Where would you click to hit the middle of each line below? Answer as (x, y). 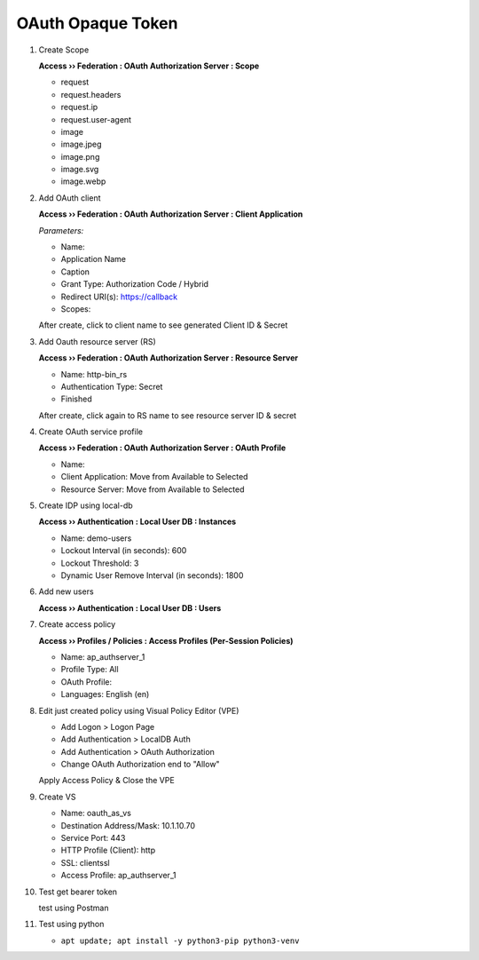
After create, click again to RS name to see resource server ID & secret (168, 415)
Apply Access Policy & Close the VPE (106, 781)
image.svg (80, 170)
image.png (80, 156)
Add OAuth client (70, 198)
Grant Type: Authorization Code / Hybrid (134, 284)
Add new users (66, 591)
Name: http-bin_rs (94, 374)
